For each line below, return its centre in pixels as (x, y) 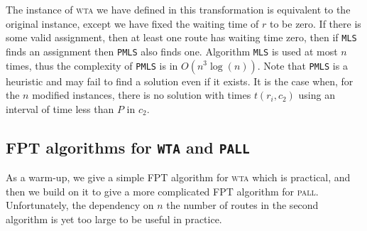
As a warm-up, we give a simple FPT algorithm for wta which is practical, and (178, 177)
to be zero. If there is (315, 23)
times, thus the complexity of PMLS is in (92, 65)
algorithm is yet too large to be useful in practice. (114, 219)
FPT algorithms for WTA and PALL (128, 147)
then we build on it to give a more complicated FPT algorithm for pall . (162, 191)
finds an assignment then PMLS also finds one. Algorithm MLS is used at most (172, 51)
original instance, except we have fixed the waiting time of (132, 23)
